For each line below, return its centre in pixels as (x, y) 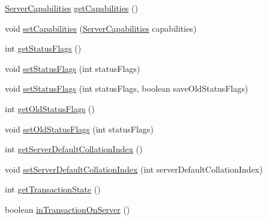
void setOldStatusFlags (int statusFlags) (79, 129)
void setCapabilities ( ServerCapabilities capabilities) (101, 28)
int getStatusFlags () (43, 48)
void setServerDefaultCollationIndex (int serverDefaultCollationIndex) (134, 169)
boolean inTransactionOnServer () (67, 209)
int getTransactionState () (53, 189)
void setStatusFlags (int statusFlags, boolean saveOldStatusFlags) (127, 88)
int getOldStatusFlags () (50, 108)
